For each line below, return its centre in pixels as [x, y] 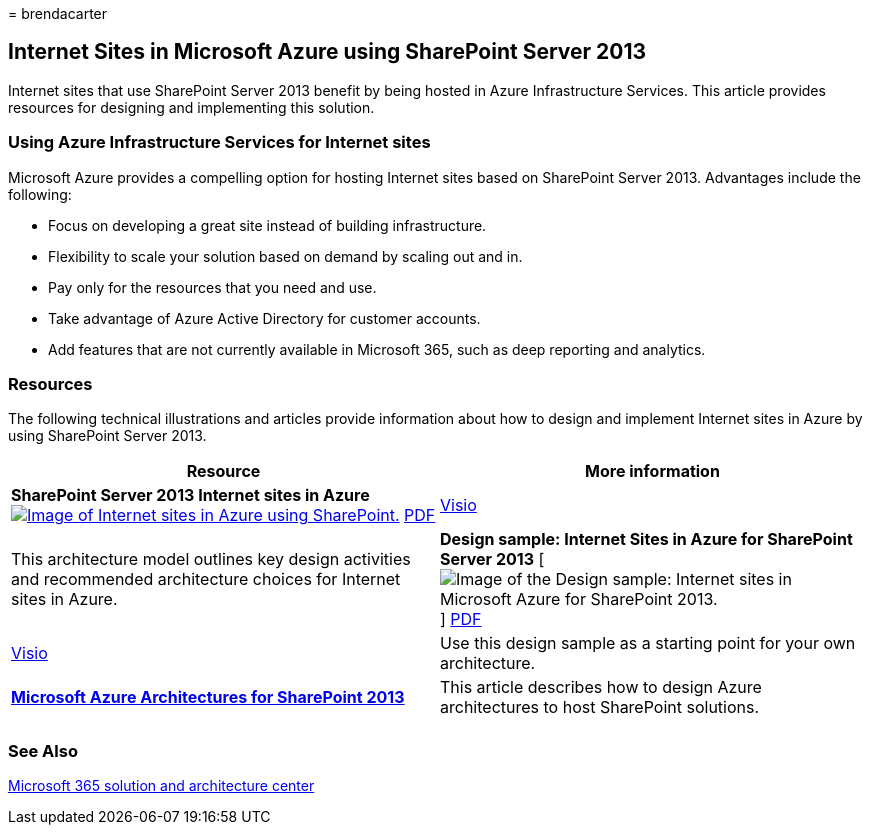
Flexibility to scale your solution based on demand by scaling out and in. [285, 256]
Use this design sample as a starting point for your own [648, 643]
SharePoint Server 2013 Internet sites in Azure [190, 495]
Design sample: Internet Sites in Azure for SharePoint [646, 539]
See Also [43, 750]
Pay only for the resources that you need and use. [212, 287]
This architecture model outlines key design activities [211, 559]
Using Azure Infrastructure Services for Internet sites [219, 142]
